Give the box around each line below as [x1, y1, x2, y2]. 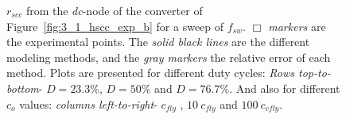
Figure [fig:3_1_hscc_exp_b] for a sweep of [6, 17, 224, 34]
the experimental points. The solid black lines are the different [6, 33, 310, 50]
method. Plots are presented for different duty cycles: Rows [6, 64, 295, 81]
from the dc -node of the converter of [25, 2, 203, 18]
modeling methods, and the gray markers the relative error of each [6, 48, 331, 65]
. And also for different [229, 79, 340, 96]
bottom [6, 79, 39, 96]
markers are [268, 17, 326, 34]
